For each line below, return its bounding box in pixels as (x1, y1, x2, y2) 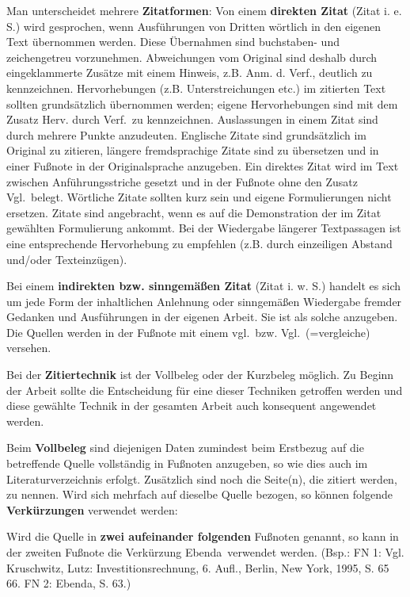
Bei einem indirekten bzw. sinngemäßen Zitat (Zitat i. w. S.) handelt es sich (6, 277, 401, 294)
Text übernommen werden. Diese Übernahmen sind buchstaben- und (6, 33, 340, 50)
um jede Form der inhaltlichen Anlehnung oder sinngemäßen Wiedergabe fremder (6, 293, 402, 309)
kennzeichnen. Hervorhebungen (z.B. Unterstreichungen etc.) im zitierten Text (6, 79, 386, 96)
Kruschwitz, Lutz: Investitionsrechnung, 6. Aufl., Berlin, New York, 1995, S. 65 (6, 559, 389, 576)
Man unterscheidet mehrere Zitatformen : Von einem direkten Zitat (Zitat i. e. (6, 2, 402, 18)
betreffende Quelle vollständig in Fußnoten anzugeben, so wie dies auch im (6, 455, 368, 472)
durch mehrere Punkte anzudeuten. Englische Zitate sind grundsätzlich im (6, 126, 367, 143)
